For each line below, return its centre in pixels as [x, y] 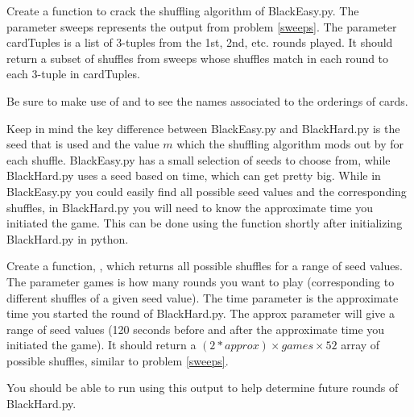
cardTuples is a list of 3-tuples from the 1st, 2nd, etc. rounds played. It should [200, 42]
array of [360, 345]
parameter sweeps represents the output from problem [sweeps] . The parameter [202, 26]
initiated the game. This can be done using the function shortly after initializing [205, 223]
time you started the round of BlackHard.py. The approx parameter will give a [201, 313]
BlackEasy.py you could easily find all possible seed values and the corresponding [207, 191]
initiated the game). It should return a [101, 345]
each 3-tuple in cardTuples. [73, 74]
